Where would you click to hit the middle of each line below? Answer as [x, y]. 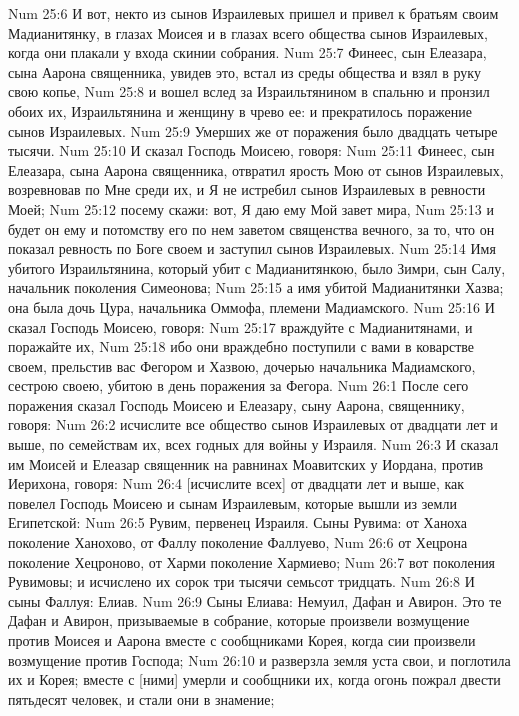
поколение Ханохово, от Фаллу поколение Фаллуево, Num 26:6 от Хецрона [238, 542]
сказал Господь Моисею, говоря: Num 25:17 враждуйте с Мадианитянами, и [240, 326]
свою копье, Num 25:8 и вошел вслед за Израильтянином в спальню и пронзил [249, 91]
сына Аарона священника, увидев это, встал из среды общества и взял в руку [244, 71]
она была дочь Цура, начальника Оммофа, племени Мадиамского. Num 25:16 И [251, 306]
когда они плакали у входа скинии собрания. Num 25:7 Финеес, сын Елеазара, [247, 52]
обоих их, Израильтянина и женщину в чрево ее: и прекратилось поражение [240, 110]
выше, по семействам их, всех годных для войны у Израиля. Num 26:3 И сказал [253, 444]
